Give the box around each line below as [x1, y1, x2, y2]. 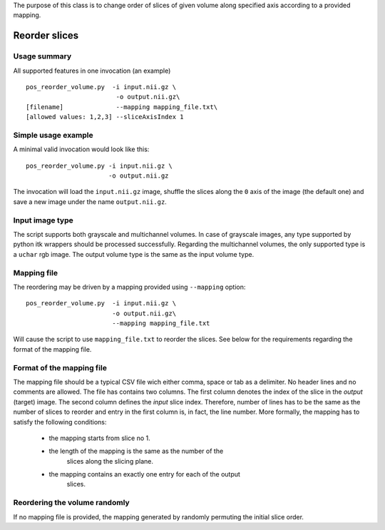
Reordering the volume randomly [13, 498, 130, 508]
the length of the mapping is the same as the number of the [48, 447, 224, 456]
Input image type [13, 215, 74, 225]
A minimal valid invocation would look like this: [13, 145, 150, 153]
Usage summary [13, 51, 72, 61]
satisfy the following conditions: [13, 417, 107, 426]
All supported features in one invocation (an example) [13, 66, 171, 75]
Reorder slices [13, 29, 79, 42]
